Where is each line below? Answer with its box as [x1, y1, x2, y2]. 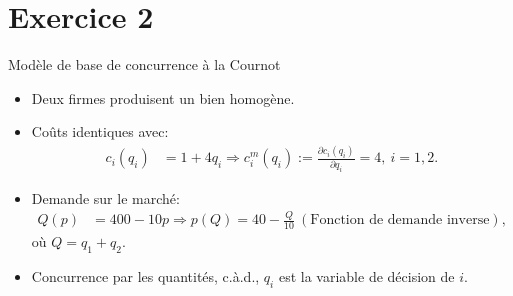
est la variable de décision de [278, 266, 455, 287]
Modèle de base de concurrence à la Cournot [8, 54, 281, 75]
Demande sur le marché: [31, 187, 180, 208]
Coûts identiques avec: [31, 121, 169, 142]
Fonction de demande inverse [310, 213, 490, 228]
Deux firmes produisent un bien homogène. [31, 87, 295, 108]
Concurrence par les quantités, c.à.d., [31, 266, 260, 287]
